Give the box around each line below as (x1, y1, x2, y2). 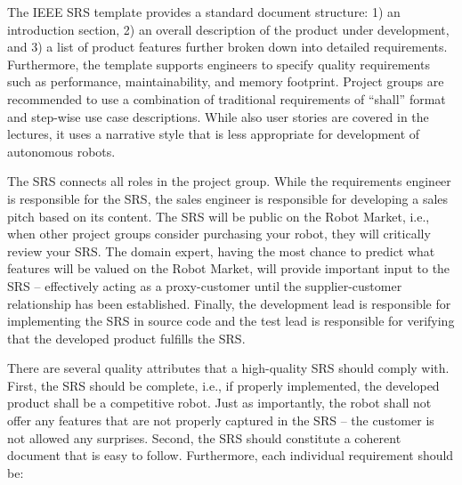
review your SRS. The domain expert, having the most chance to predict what (7, 241, 435, 260)
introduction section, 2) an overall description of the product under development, (7, 20, 450, 38)
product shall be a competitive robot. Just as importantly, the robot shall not (7, 393, 432, 412)
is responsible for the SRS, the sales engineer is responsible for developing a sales (7, 189, 449, 207)
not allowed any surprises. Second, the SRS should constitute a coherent (7, 428, 401, 447)
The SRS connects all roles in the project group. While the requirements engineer (7, 172, 451, 190)
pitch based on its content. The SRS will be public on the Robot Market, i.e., (7, 206, 430, 225)
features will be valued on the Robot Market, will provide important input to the (7, 259, 450, 278)
